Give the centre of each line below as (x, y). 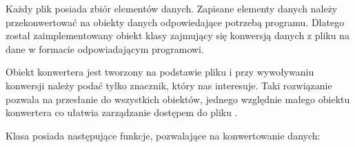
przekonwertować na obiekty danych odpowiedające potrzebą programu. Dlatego (175, 22)
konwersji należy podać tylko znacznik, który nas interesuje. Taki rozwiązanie (169, 85)
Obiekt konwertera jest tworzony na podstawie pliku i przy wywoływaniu (160, 72)
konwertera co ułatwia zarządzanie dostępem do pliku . (122, 112)
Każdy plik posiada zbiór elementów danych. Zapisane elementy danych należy (172, 8)
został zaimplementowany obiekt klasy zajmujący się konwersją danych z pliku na (177, 35)
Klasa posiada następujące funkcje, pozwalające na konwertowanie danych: (163, 135)
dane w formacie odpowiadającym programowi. (105, 48)
